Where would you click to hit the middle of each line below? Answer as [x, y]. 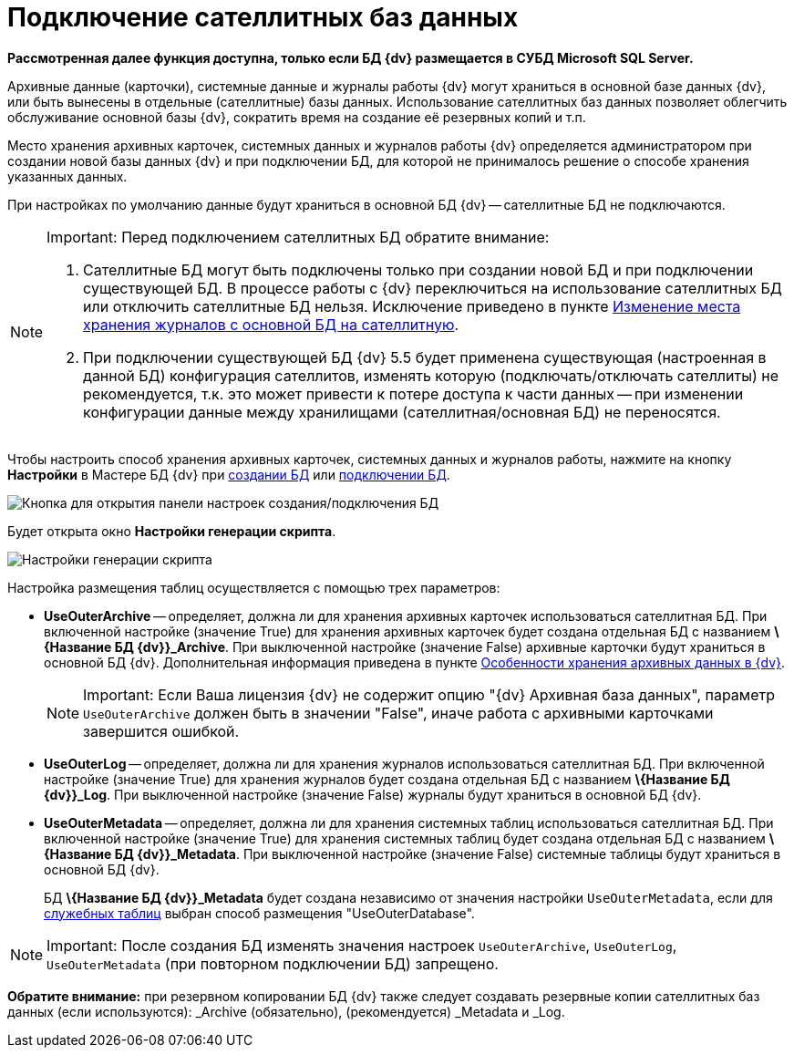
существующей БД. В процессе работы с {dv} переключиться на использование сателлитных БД [433, 288]
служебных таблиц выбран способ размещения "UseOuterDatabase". [259, 913]
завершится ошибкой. [161, 731]
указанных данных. [67, 176]
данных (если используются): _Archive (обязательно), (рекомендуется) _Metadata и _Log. [286, 1011]
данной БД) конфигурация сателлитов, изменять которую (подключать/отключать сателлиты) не [431, 375]
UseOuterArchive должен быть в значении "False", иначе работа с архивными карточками [398, 713]
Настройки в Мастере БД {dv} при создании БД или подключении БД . [229, 474]
